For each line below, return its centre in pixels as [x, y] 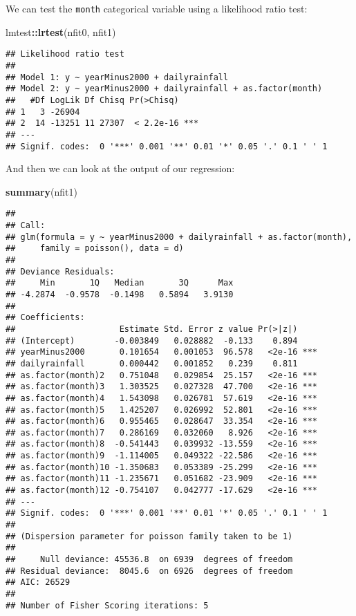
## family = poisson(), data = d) [95, 249]
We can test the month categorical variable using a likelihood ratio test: [157, 8]
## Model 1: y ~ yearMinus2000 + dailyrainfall [117, 77]
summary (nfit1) [41, 191]
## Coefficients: [45, 318]
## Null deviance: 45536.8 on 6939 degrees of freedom [149, 560]
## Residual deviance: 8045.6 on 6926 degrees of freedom [149, 571]
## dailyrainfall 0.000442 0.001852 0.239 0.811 [152, 363]
